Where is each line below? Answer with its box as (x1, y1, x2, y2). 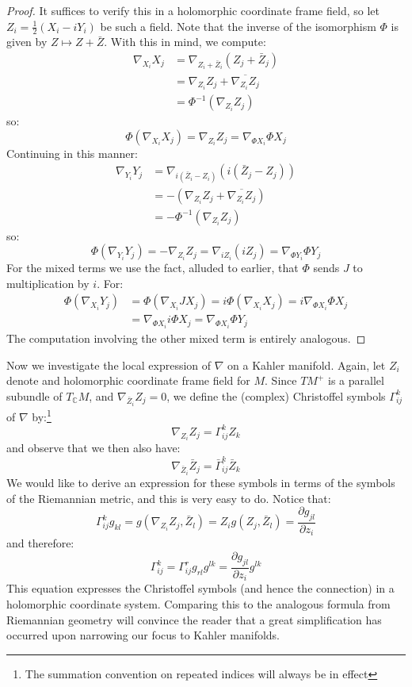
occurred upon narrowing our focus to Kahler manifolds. (6, 627, 280, 643)
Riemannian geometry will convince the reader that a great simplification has (6, 611, 382, 628)
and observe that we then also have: (6, 439, 181, 456)
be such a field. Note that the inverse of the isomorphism (100, 17, 376, 34)
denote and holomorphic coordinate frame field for (6, 372, 250, 389)
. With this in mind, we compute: (104, 33, 266, 50)
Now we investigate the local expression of (6, 356, 212, 373)
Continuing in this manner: (6, 144, 138, 161)
